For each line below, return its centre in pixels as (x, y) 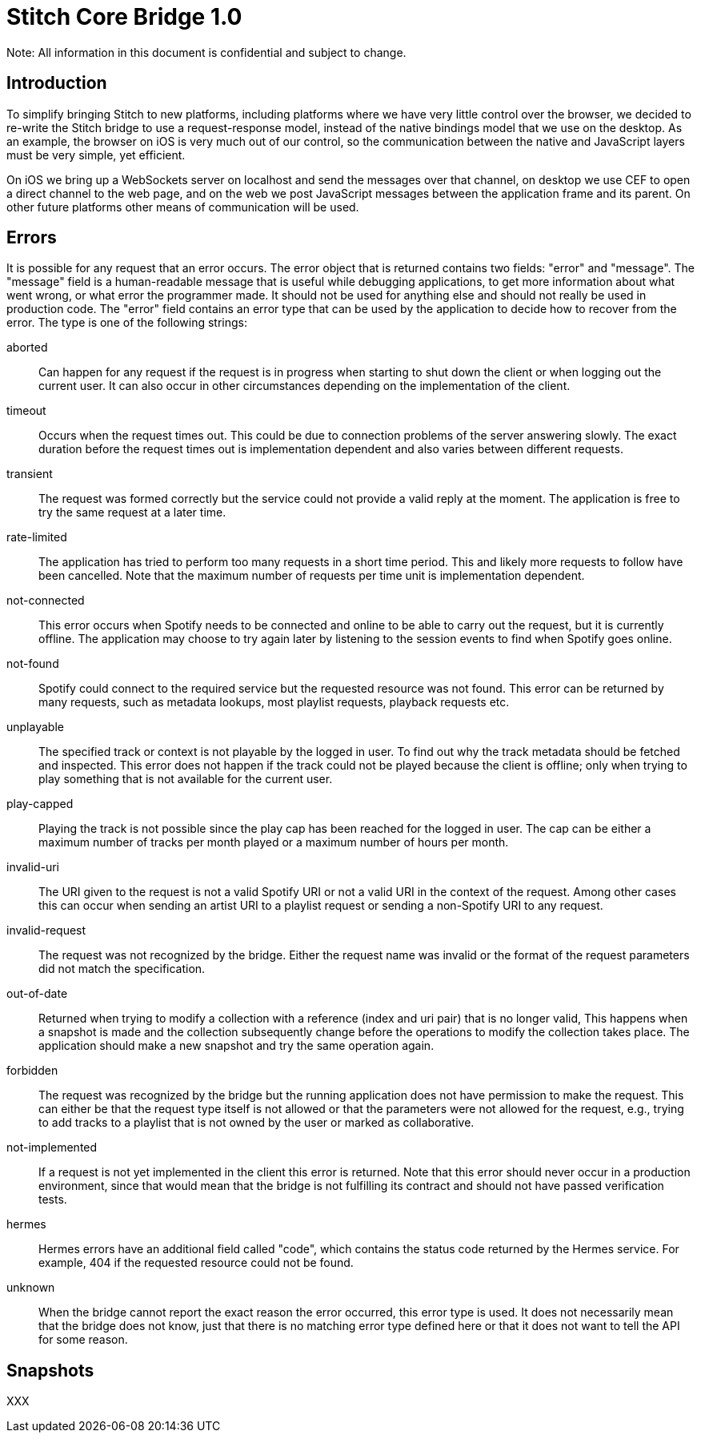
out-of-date (37, 994)
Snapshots (50, 1370)
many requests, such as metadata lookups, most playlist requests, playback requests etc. (274, 702)
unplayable (35, 727)
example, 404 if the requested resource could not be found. (196, 1263)
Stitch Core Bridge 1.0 (124, 17)
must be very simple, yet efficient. (96, 155)
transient (30, 474)
